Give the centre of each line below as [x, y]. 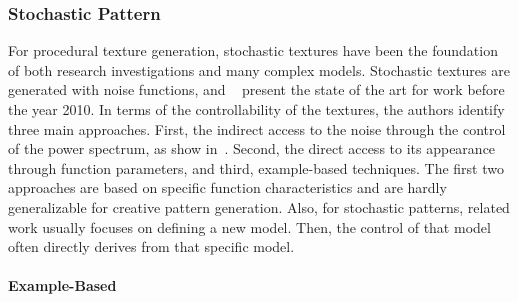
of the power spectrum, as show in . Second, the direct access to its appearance [252, 148]
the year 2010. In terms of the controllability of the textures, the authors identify [256, 109]
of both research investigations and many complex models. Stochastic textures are [259, 69]
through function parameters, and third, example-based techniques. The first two [256, 167]
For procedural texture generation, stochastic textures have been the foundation [253, 50]
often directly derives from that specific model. [151, 246]
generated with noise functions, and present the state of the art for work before [256, 89]
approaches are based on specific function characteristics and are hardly [227, 187]
